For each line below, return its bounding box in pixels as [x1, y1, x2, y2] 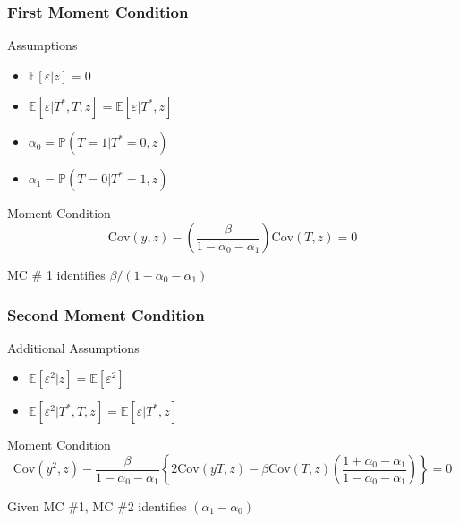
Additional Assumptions [7, 338, 140, 357]
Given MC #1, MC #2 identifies [7, 497, 187, 515]
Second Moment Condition [7, 303, 205, 325]
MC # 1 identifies [7, 265, 106, 283]
